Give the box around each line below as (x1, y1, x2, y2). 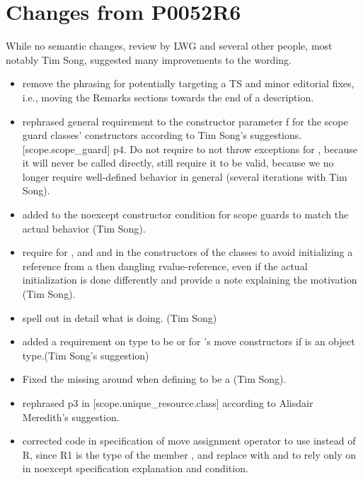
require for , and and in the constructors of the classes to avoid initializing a (22, 245, 353, 259)
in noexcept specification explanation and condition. (22, 461, 248, 476)
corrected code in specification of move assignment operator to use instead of (22, 433, 356, 448)
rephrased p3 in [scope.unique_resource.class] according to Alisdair (22, 396, 313, 410)
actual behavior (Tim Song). (22, 221, 146, 235)
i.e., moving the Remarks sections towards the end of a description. (22, 89, 314, 104)
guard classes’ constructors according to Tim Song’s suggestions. (22, 128, 302, 143)
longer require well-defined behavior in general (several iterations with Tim (22, 169, 347, 184)
